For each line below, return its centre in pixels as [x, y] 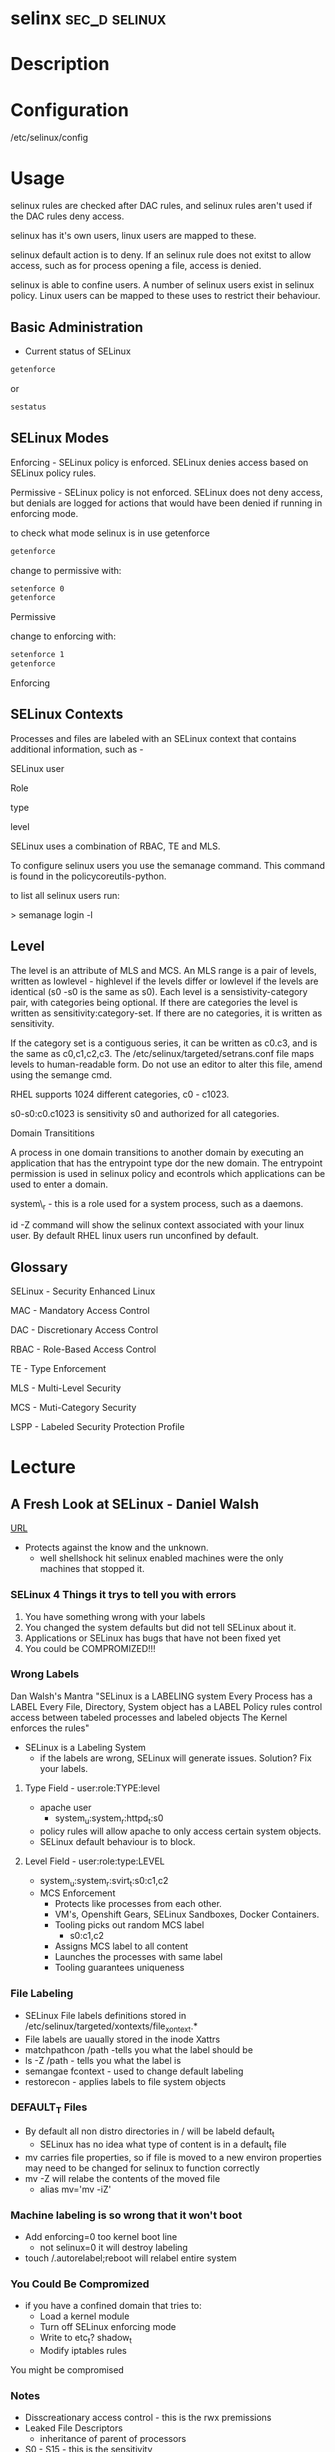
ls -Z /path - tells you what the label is [103, 2060]
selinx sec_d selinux [88, 18]
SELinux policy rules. [53, 473]
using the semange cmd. [61, 1074]
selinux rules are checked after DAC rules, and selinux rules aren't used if [161, 206]
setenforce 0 [37, 588]
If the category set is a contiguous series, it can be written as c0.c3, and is [164, 1043]
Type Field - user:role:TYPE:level [92, 1788]
